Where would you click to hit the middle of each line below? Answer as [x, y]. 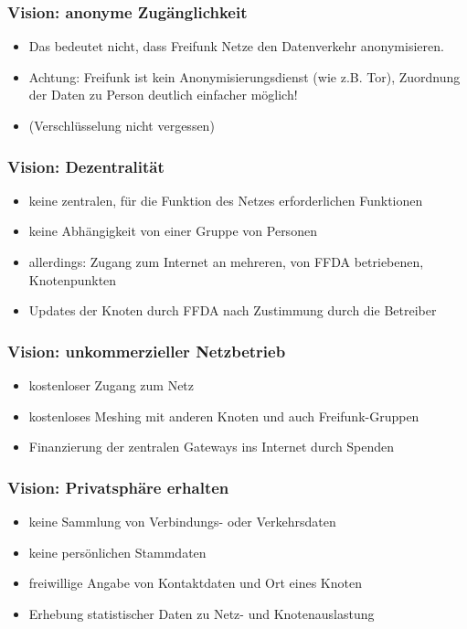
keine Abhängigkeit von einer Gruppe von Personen [173, 231]
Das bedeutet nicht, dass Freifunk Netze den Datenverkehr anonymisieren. [236, 46]
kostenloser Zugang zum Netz [111, 385]
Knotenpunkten [73, 279]
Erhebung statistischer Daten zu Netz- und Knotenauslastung [202, 613]
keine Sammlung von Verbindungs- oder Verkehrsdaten [182, 521]
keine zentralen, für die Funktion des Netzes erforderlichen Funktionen [226, 200]
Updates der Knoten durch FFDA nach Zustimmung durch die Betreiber [233, 310]
